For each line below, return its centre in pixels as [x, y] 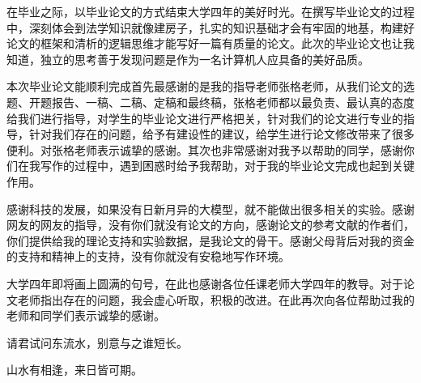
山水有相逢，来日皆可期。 [74, 370]
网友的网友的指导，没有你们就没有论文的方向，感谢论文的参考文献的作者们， [210, 225]
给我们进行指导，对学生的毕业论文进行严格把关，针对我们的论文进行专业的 [205, 118]
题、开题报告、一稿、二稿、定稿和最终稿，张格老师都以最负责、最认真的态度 [210, 102]
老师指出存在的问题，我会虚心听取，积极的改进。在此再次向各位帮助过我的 [216, 299]
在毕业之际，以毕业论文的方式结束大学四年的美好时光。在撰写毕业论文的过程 [210, 11]
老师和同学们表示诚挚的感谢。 [86, 315]
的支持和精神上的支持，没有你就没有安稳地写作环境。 [148, 256]
